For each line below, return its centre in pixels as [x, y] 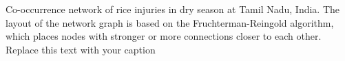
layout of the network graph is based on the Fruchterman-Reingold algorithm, [170, 22]
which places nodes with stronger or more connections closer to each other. [164, 36]
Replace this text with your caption [81, 49]
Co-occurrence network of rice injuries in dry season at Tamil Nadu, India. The [173, 9]
